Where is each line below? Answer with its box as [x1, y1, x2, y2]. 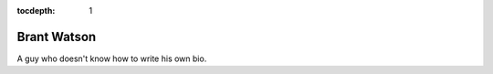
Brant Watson [16, 28, 97, 45]
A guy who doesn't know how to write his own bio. [16, 53, 207, 64]
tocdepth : [16, 5, 56, 16]
